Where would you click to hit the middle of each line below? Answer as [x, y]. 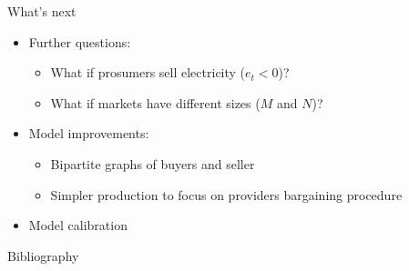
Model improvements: [89, 133]
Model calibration [78, 225]
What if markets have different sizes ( [155, 102]
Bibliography [43, 255]
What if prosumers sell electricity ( [148, 72]
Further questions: [80, 41]
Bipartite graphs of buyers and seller [153, 163]
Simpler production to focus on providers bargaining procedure [226, 194]
